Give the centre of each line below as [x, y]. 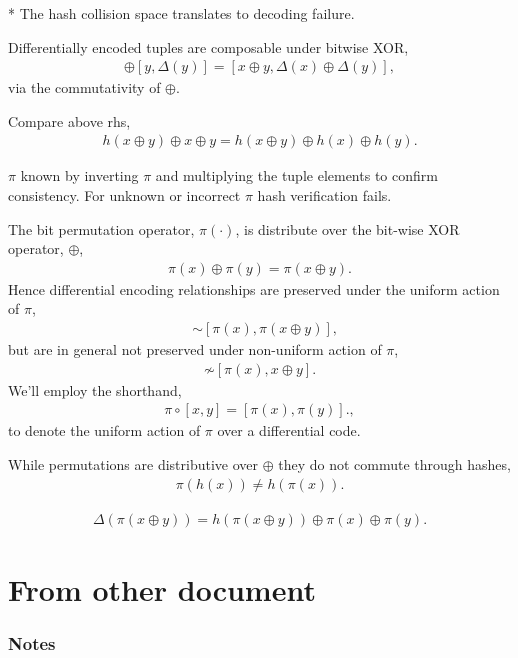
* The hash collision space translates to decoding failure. [181, 13]
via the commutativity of [84, 87]
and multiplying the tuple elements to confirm [296, 175]
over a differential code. [289, 430]
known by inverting [79, 175]
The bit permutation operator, [101, 228]
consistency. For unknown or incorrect [124, 195]
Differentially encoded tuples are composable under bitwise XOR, [208, 46]
